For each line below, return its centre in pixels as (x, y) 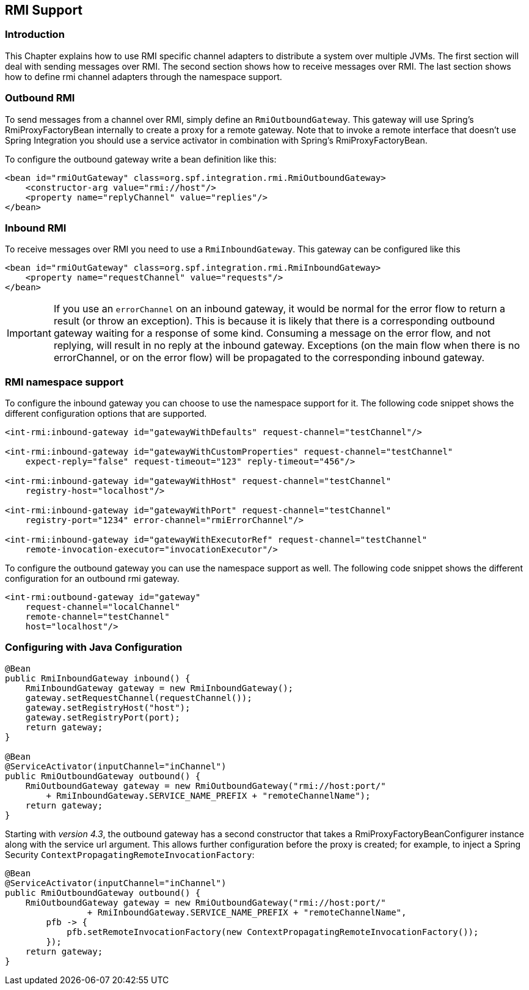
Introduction (35, 35)
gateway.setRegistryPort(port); (103, 717)
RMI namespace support (64, 382)
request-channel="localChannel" (103, 607)
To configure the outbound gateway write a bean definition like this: (141, 159)
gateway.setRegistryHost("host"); (108, 707)
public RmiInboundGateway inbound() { (98, 678)
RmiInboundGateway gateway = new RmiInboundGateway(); (159, 688)
